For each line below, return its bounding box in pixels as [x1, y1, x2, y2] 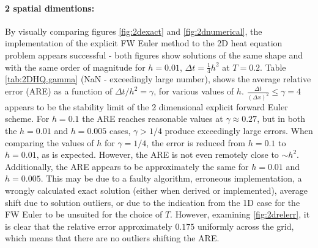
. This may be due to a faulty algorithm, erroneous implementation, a [40, 172, 302, 185]
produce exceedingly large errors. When [165, 124, 313, 137]
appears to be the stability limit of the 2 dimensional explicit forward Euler [5, 100, 288, 113]
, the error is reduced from [146, 136, 246, 149]
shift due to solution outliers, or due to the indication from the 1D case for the [5, 196, 300, 208]
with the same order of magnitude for [5, 60, 146, 73]
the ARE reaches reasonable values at [82, 112, 223, 125]
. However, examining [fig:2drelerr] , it [170, 208, 310, 221]
